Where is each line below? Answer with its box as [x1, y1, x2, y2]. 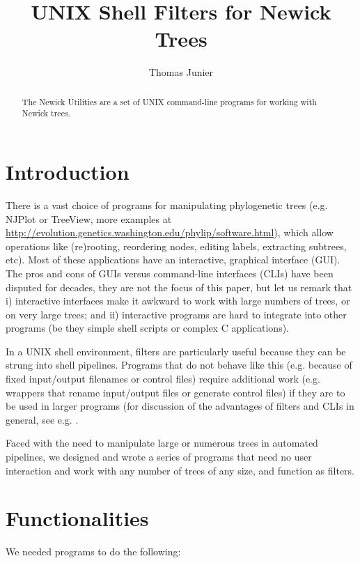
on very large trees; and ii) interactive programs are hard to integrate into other [6, 307, 347, 321]
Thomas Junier [148, 65, 214, 79]
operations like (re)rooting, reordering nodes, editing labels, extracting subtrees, [6, 238, 347, 253]
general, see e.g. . [6, 412, 79, 426]
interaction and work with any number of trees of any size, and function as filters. [6, 463, 355, 477]
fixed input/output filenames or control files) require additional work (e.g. [6, 371, 320, 386]
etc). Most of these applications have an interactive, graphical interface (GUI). [6, 252, 341, 267]
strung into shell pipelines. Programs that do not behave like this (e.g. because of [6, 357, 352, 372]
